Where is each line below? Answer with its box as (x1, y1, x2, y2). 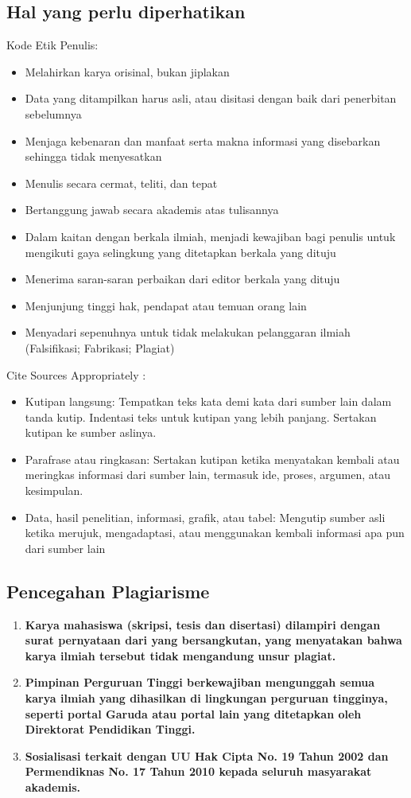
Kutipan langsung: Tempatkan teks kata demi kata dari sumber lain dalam (25, 393, 392, 410)
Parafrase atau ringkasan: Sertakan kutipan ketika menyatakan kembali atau (25, 450, 400, 467)
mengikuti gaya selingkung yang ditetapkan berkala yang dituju (25, 243, 336, 260)
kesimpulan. (25, 482, 83, 499)
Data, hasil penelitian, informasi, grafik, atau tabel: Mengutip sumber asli (25, 508, 386, 525)
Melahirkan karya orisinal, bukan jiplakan (25, 63, 230, 80)
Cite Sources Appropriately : (6, 366, 146, 383)
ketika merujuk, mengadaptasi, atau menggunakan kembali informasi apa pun (25, 524, 405, 541)
